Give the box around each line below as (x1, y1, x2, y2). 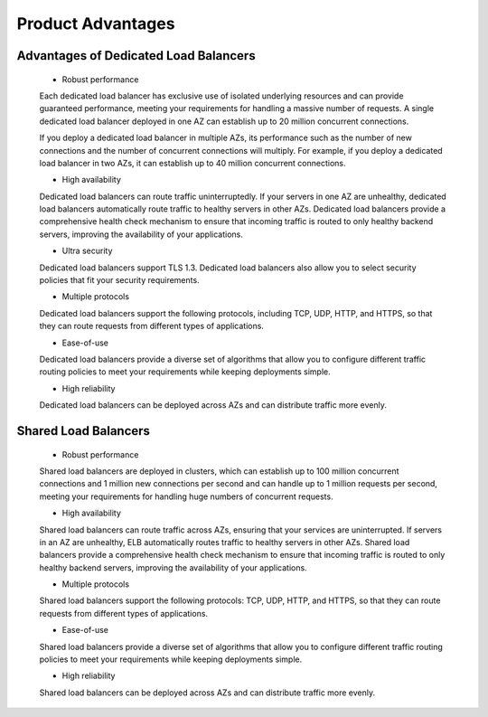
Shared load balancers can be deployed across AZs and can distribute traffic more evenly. (39, 687, 376, 698)
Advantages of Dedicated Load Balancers (16, 48, 257, 63)
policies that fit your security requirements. (39, 275, 200, 286)
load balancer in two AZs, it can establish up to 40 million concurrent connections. (39, 157, 347, 168)
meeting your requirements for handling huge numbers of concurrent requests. (39, 491, 333, 502)
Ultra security (61, 245, 113, 257)
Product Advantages (16, 14, 175, 33)
